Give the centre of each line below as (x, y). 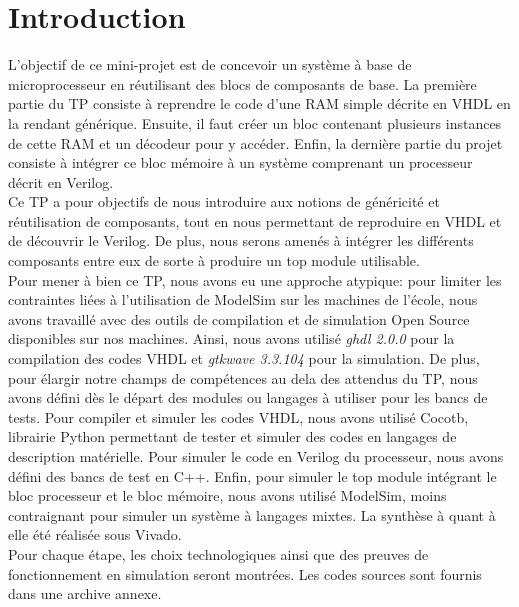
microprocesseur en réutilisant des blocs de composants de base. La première (242, 83)
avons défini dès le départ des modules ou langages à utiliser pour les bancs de (248, 397)
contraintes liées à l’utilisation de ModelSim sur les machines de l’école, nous (243, 299)
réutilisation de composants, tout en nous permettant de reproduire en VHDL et (255, 220)
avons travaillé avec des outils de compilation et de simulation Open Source (239, 318)
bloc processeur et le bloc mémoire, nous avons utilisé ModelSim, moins (227, 495)
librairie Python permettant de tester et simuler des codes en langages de (232, 436)
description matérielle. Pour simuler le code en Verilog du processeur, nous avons (256, 456)
